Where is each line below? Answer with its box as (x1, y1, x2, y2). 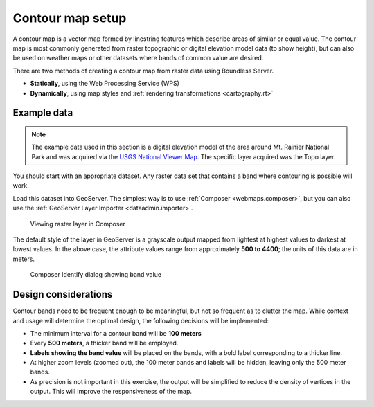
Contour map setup (12, 10, 127, 26)
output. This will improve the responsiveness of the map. (30, 388, 193, 396)
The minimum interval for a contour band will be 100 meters (30, 329, 202, 337)
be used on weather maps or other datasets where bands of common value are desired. (12, 54, 264, 62)
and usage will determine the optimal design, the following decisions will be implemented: (12, 316, 269, 325)
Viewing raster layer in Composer (30, 219, 126, 228)
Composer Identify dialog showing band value (30, 271, 162, 279)
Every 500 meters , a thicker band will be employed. (30, 339, 179, 347)
